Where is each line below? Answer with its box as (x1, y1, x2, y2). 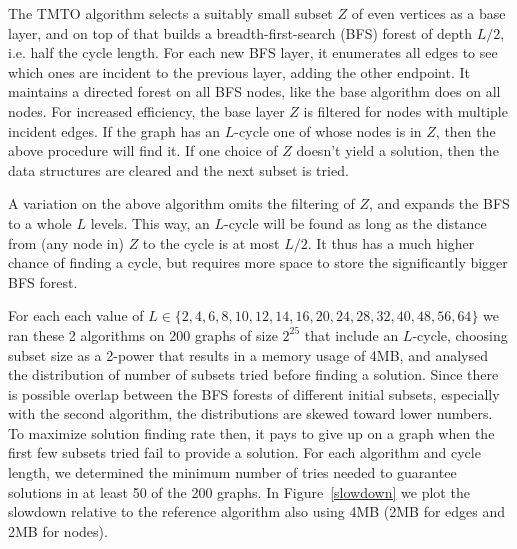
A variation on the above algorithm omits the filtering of (8, 193, 355, 214)
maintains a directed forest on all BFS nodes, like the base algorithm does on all (8, 81, 501, 102)
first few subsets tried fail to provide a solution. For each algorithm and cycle (8, 442, 481, 463)
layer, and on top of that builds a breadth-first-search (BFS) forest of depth (8, 22, 473, 43)
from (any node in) (8, 232, 124, 253)
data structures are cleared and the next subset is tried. (8, 159, 349, 180)
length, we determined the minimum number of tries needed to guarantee (8, 462, 457, 483)
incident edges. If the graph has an (8, 120, 221, 141)
